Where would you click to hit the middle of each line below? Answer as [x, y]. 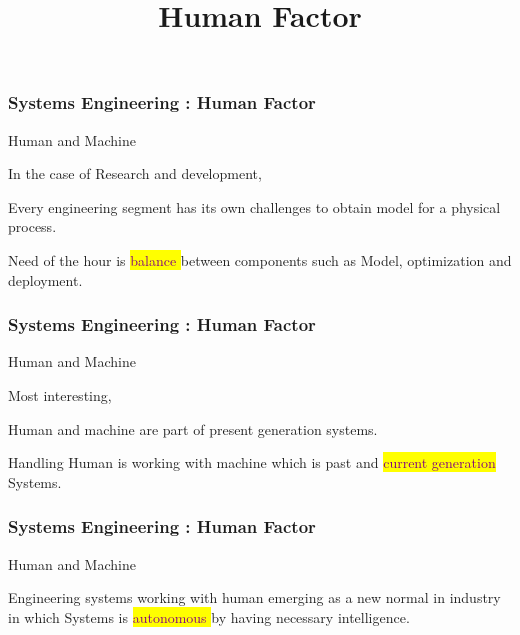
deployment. [45, 279]
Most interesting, [60, 395]
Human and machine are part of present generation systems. [193, 428]
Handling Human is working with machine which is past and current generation [252, 462]
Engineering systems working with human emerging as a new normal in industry [254, 597]
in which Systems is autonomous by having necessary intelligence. [209, 616]
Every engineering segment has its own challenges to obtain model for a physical [254, 206]
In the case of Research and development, [135, 173]
